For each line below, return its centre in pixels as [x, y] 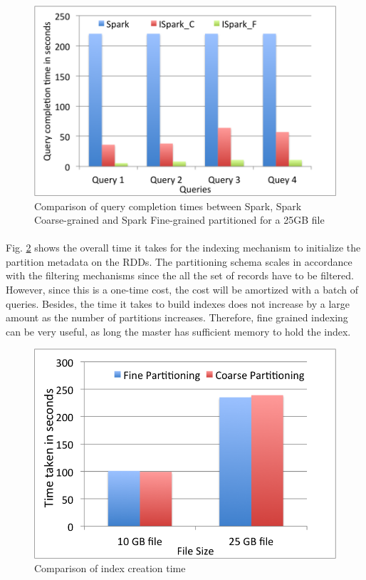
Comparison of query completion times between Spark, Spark [168, 206]
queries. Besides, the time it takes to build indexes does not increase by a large [178, 303]
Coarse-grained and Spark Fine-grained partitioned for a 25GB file [179, 220]
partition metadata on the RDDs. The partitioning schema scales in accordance [179, 261]
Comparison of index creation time [110, 568]
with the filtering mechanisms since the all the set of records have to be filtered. [180, 275]
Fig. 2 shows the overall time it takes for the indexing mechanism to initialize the [183, 248]
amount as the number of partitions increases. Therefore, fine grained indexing [177, 317]
